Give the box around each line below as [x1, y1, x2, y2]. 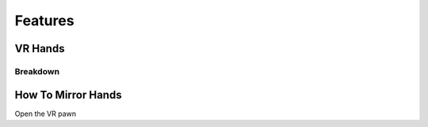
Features [14, 12, 75, 29]
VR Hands [14, 42, 65, 55]
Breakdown [14, 65, 59, 77]
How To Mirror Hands [14, 88, 122, 102]
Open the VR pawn [14, 109, 77, 118]
